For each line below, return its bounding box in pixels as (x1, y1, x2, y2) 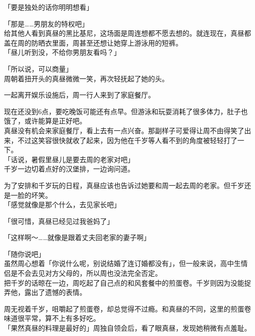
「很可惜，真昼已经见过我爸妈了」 (4, 216, 114, 226)
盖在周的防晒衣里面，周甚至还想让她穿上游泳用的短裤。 (4, 37, 182, 48)
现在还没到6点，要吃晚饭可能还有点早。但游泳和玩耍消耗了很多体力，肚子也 (4, 106, 248, 116)
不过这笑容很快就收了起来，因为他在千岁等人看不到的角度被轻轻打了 (17, 135, 237, 145)
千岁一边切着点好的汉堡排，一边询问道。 (4, 164, 134, 174)
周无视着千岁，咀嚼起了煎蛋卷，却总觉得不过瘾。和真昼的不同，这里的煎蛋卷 (4, 303, 251, 313)
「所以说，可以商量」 (4, 63, 73, 73)
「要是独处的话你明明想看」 (4, 2, 93, 12)
